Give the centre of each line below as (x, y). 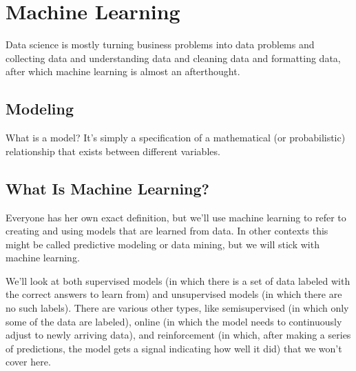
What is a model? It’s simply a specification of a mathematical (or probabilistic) (176, 138)
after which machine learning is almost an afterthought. (123, 71)
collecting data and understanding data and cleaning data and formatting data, (173, 58)
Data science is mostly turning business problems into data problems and (160, 44)
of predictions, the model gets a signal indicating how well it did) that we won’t (174, 348)
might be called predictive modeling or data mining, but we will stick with (163, 244)
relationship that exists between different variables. (113, 151)
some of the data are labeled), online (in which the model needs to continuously (174, 321)
